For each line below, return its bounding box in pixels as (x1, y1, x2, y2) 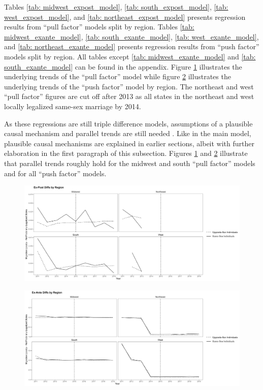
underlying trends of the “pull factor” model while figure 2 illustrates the (4, 71, 231, 82)
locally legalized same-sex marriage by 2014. (4, 101, 141, 111)
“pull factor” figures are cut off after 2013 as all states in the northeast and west (4, 91, 254, 102)
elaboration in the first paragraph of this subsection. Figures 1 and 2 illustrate (4, 148, 248, 158)
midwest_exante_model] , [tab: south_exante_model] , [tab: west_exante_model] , (4, 31, 259, 42)
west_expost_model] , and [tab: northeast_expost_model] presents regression (4, 11, 246, 22)
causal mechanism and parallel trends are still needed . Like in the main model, (4, 128, 251, 139)
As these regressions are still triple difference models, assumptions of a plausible (4, 118, 253, 128)
